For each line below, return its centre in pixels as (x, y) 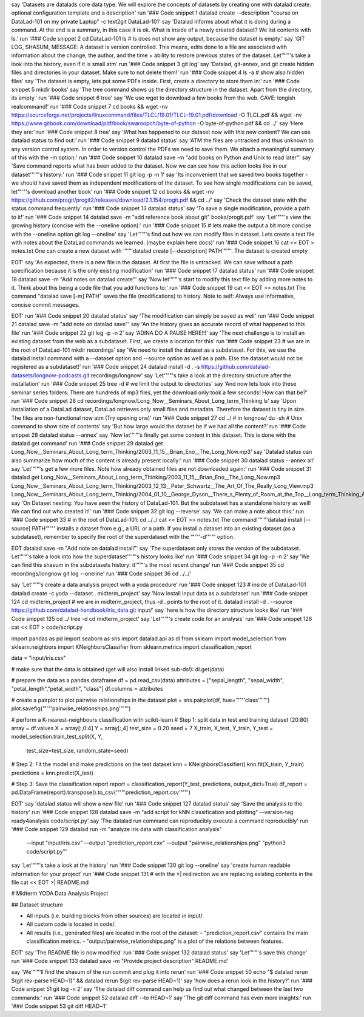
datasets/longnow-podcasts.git (50, 375)
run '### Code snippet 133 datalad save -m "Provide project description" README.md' (120, 961)
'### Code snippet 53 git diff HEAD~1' (59, 1006)
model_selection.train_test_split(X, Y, (57, 737)
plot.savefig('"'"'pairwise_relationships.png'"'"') (71, 708)
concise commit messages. (45, 304)
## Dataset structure (37, 905)
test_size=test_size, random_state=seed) (77, 750)
